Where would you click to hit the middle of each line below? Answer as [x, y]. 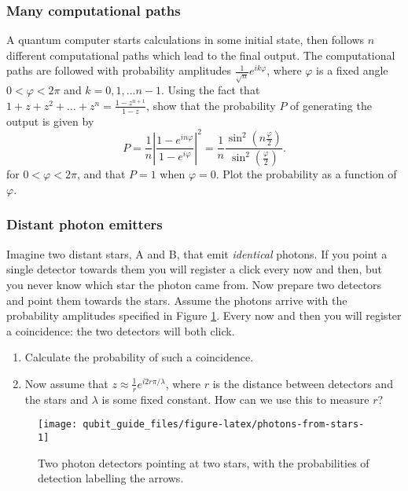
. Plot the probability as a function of [306, 174]
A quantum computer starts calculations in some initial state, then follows [186, 40]
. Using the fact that [211, 90]
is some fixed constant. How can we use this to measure [235, 399]
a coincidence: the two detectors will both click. [121, 330]
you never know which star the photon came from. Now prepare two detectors [194, 284]
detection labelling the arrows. [111, 478]
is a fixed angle [352, 70]
